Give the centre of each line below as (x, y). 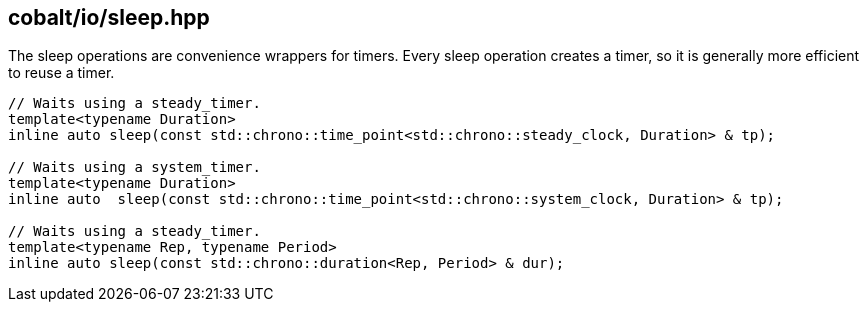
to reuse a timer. (61, 73)
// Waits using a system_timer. (134, 167)
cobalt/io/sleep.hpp (109, 17)
